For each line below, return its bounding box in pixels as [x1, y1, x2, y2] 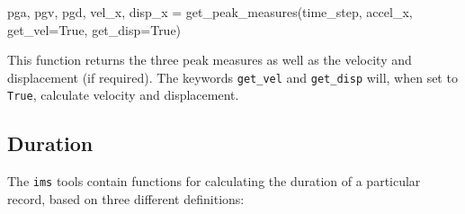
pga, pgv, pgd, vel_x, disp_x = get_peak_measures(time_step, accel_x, [7, 3, 413, 21]
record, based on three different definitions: [7, 189, 245, 208]
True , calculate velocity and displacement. [7, 85, 239, 104]
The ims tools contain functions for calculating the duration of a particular [7, 172, 421, 191]
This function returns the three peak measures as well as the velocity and [7, 50, 412, 69]
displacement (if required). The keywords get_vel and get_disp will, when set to [7, 67, 458, 86]
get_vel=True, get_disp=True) [7, 20, 182, 39]
